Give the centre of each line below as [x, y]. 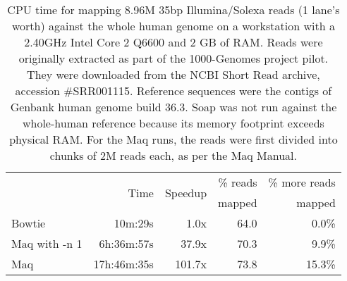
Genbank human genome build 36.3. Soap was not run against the [173, 107]
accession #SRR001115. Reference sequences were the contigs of [173, 90]
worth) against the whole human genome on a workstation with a [173, 26]
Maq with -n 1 [47, 243]
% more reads [302, 182]
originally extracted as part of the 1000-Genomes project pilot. [173, 58]
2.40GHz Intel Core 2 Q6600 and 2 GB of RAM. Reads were [173, 42]
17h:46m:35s [123, 264]
